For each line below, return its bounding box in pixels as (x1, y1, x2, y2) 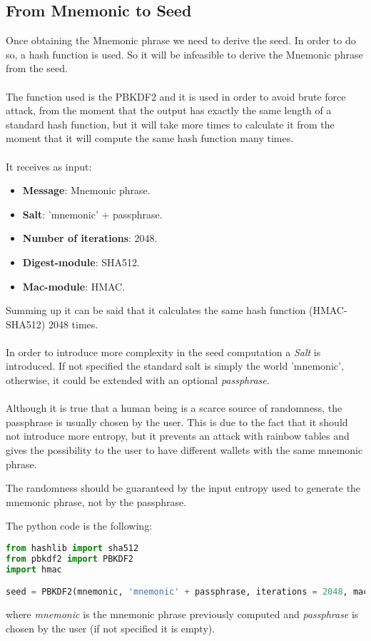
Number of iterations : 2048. (22, 231, 158, 246)
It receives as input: (6, 158, 92, 173)
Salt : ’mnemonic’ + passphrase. (22, 206, 163, 221)
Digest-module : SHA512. (22, 254, 140, 269)
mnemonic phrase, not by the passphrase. (6, 494, 187, 509)
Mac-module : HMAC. (22, 278, 126, 293)
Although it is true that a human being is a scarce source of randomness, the (6, 400, 342, 415)
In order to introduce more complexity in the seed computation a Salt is (6, 344, 321, 359)
